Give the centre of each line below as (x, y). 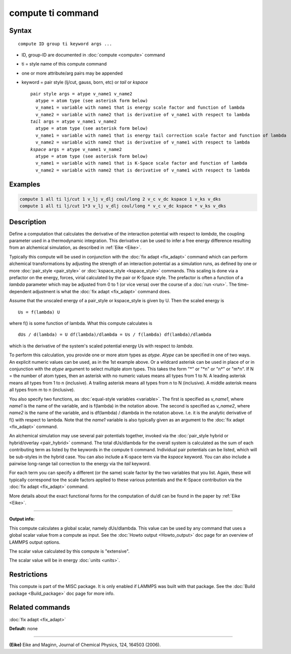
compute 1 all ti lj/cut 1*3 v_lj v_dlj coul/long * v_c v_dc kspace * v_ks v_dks (123, 206)
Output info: (22, 519)
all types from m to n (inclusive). (42, 390)
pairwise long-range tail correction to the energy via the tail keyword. (80, 464)
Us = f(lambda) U (39, 312)
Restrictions (29, 575)
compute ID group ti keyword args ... (65, 44)
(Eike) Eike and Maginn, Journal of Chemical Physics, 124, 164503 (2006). (85, 645)
